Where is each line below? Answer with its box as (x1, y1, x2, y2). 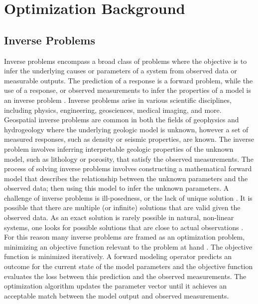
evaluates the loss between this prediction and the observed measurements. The (4, 271, 247, 281)
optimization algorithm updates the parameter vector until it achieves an (4, 281, 227, 291)
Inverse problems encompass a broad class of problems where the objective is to (4, 55, 247, 66)
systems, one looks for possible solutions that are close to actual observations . (4, 222, 244, 232)
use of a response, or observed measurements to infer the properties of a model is (4, 85, 251, 95)
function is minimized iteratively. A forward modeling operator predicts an (4, 251, 232, 262)
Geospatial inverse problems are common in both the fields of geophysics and (4, 114, 239, 125)
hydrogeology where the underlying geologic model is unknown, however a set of (4, 124, 249, 134)
